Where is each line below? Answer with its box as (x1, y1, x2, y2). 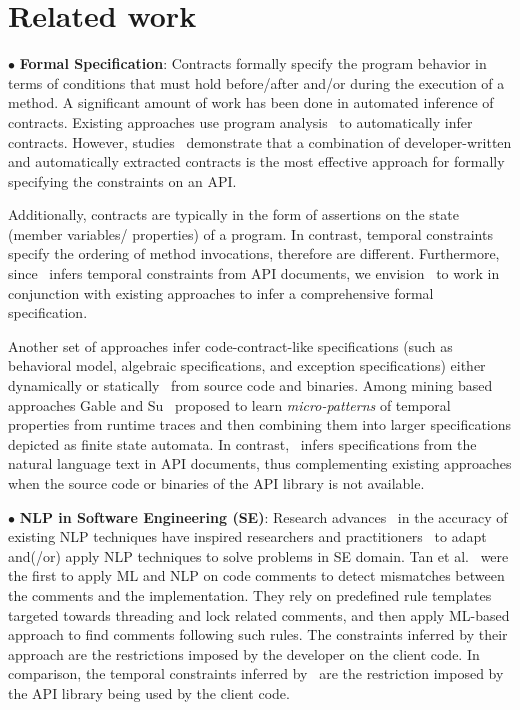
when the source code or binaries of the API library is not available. (8, 473, 425, 493)
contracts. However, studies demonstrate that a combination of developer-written (8, 131, 512, 152)
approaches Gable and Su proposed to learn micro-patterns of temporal (8, 394, 451, 415)
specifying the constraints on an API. (8, 170, 237, 191)
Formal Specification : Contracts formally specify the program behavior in (19, 53, 487, 74)
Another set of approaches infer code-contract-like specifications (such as (8, 335, 453, 356)
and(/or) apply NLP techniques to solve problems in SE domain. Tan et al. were (8, 545, 509, 566)
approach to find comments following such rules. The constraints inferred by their (8, 624, 508, 645)
